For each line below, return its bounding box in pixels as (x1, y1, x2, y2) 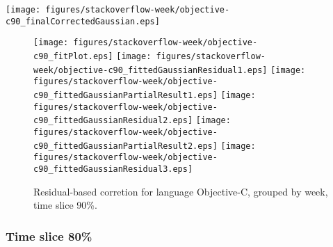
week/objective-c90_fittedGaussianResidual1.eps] (33, 65, 268, 75)
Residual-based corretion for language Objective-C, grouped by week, (33, 184, 328, 198)
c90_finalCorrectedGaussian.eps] (6, 16, 160, 26)
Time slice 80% (6, 227, 92, 244)
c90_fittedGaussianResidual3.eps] (33, 164, 193, 174)
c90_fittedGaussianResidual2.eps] (33, 115, 193, 126)
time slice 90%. (33, 198, 97, 212)
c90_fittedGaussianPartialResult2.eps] (33, 141, 218, 151)
